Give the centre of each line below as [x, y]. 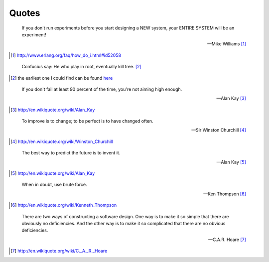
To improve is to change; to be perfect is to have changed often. [88, 121]
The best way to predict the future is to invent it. [71, 153]
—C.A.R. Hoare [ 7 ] [227, 240]
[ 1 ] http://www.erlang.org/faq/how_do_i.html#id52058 [66, 55]
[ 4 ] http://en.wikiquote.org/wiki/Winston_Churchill [62, 141]
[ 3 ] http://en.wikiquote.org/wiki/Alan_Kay [53, 110]
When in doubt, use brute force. [54, 185]
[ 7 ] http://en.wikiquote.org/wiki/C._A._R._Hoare [59, 251]
